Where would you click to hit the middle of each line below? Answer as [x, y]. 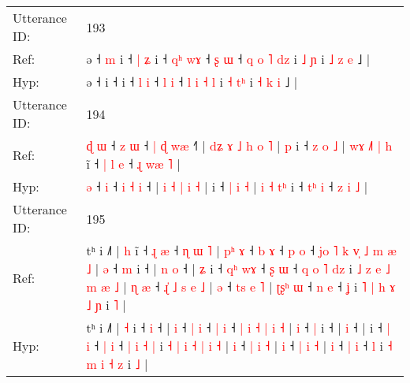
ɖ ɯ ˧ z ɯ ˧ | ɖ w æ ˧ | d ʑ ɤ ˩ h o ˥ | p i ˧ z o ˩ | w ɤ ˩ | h [239, 145]
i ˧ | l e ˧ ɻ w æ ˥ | [133, 164]
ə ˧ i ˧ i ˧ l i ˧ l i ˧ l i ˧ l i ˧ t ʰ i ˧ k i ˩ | [192, 82]
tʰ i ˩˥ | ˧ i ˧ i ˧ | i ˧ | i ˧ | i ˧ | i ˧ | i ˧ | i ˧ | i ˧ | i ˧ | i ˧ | [238, 327]
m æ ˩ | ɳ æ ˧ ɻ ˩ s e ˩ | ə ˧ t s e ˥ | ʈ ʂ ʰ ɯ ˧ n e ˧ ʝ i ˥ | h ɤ [241, 286]
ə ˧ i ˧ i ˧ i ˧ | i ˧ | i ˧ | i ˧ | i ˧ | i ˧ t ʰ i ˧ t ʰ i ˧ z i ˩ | [227, 186]
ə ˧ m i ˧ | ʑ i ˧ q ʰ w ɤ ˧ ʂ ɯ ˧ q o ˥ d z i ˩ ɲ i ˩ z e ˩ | [228, 59]
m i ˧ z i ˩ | [117, 364]
